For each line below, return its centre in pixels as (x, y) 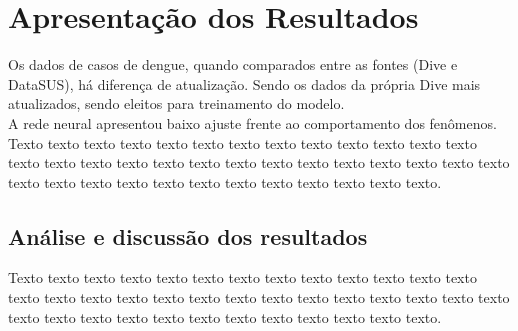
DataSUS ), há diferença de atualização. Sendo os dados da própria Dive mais (244, 83)
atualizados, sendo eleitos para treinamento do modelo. (176, 103)
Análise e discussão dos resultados (188, 235)
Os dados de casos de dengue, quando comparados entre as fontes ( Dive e (233, 64)
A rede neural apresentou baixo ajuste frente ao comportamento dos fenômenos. (252, 122)
